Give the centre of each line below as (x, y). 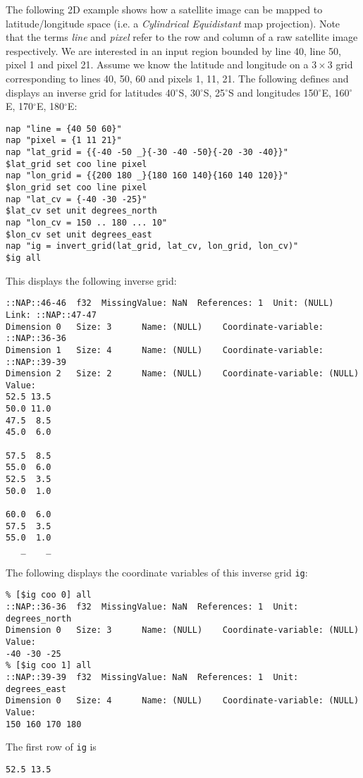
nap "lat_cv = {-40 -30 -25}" (76, 199)
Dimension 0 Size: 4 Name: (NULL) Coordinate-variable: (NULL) (183, 701)
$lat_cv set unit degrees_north (81, 211)
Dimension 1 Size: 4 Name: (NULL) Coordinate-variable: (165, 350)
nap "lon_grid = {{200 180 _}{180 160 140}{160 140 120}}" (147, 176)
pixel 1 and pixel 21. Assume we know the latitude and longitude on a (157, 64)
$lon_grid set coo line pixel (76, 188)
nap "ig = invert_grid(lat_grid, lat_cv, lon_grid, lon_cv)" (152, 246)
